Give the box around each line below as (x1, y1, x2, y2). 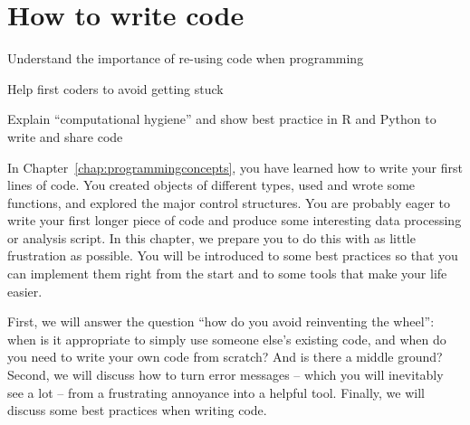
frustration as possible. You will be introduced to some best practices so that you (7, 246, 458, 265)
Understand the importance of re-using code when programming (7, 49, 364, 68)
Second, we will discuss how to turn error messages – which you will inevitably (7, 365, 444, 384)
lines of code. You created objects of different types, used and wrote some (7, 175, 416, 194)
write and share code (7, 127, 123, 146)
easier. (7, 281, 43, 300)
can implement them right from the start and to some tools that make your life (7, 264, 447, 283)
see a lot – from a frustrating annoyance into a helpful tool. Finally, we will (7, 382, 425, 401)
